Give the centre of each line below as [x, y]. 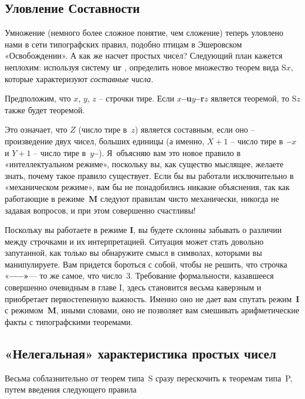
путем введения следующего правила [71, 389]
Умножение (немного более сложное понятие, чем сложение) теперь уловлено [144, 33]
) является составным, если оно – [195, 129]
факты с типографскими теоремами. [69, 321]
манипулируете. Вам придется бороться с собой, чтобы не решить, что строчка [146, 264]
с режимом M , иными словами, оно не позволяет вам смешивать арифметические [152, 310]
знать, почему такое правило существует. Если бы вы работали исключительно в [149, 175]
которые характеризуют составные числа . [79, 78]
